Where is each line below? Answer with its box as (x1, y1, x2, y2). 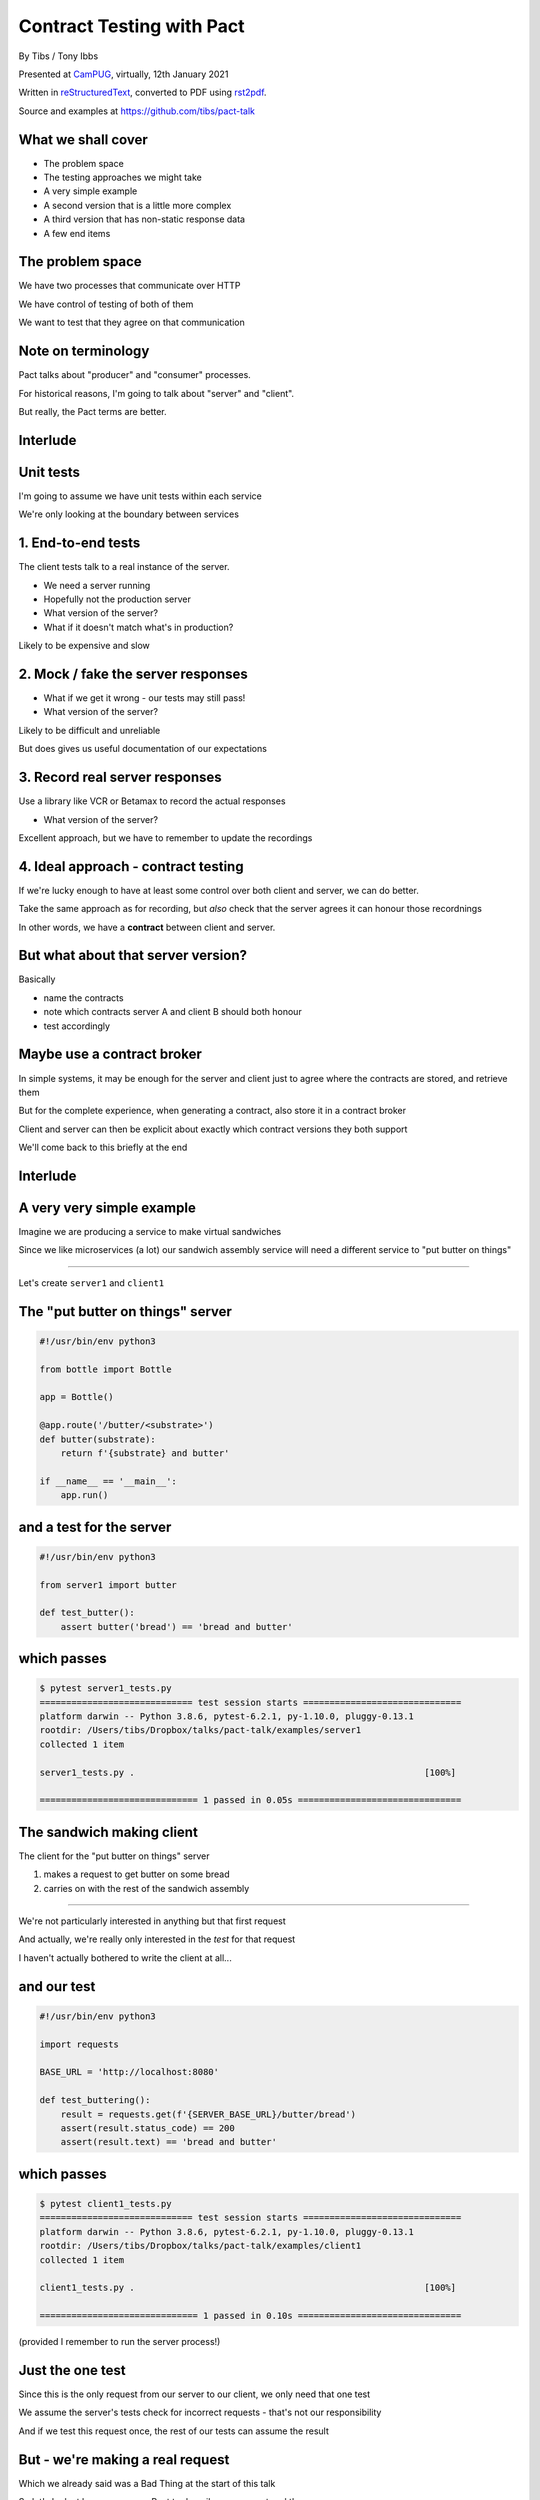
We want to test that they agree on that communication (18, 316, 245, 329)
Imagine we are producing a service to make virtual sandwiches (18, 1226, 282, 1238)
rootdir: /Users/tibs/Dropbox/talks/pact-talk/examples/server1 (39, 1725, 362, 1736)
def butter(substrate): (39, 1433, 157, 1445)
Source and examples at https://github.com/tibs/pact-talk (18, 105, 255, 117)
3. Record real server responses (18, 769, 222, 786)
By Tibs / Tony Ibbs (18, 50, 99, 62)
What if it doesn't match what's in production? (43, 621, 234, 633)
